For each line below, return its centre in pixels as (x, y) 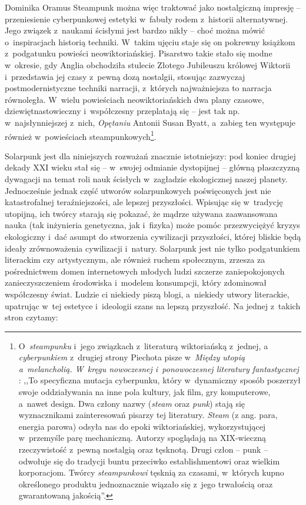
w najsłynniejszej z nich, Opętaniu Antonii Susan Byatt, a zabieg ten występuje (150, 122)
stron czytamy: (31, 317)
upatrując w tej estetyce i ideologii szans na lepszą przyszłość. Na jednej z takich (153, 305)
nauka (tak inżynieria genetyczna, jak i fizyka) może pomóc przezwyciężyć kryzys (152, 225)
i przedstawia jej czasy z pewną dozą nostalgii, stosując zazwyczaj (125, 76)
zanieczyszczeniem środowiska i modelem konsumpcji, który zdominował (136, 282)
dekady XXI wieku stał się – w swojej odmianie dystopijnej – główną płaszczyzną (152, 167)
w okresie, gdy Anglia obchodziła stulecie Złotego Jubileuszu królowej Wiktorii (148, 64)
